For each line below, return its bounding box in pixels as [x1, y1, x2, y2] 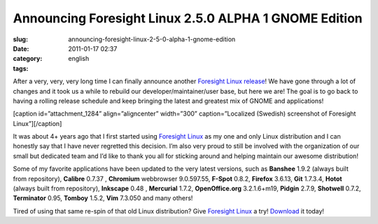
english [68, 55, 90, 63]
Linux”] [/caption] [13, 119, 62, 127]
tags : [13, 64, 29, 73]
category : [13, 55, 43, 63]
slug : [13, 35, 28, 43]
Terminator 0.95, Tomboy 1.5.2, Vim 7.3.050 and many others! [13, 194, 193, 202]
